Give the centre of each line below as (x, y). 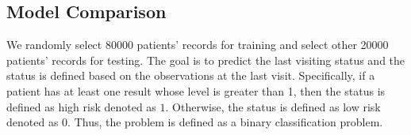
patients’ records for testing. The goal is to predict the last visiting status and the (206, 60)
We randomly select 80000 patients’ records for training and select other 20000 (198, 45)
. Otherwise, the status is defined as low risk (273, 106)
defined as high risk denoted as (81, 106)
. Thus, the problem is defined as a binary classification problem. (225, 122)
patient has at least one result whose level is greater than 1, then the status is (196, 90)
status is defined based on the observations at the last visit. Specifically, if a (191, 75)
